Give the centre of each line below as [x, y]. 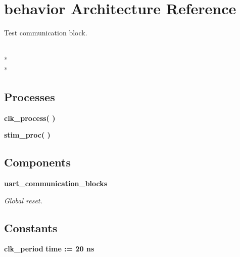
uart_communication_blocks [56, 183]
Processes [30, 96]
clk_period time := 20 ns [49, 249]
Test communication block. [46, 33]
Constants [31, 227]
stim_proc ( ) [27, 135]
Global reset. [23, 200]
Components [37, 162]
